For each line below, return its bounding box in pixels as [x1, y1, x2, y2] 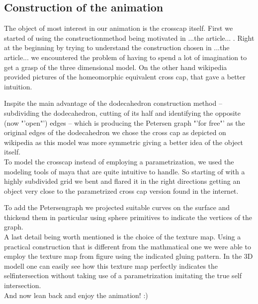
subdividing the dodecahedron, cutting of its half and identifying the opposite [4, 107, 241, 118]
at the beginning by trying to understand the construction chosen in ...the [4, 42, 230, 53]
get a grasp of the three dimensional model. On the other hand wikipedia [4, 62, 227, 72]
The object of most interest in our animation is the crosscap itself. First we [4, 23, 233, 33]
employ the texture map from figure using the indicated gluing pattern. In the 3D [4, 251, 253, 261]
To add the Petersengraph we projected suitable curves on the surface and [4, 202, 230, 213]
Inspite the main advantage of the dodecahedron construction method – [4, 98, 222, 108]
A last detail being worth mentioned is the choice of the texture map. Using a [4, 231, 241, 242]
